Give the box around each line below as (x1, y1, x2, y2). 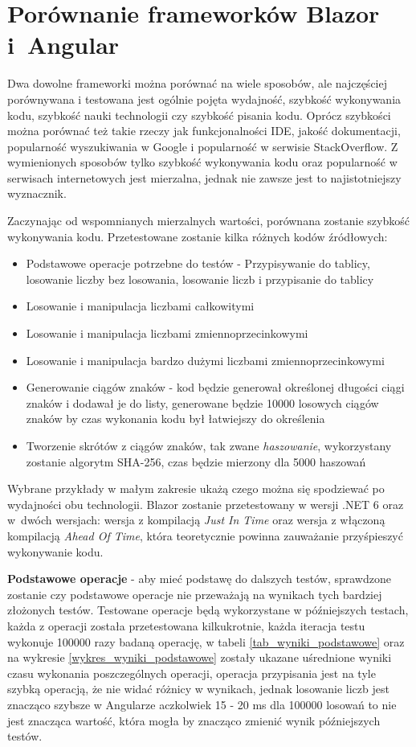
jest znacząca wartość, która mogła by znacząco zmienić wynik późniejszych (7, 712, 381, 729)
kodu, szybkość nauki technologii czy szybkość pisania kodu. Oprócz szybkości (7, 106, 391, 123)
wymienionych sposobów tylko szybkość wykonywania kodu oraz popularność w (7, 154, 398, 170)
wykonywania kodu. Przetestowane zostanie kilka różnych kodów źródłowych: (7, 228, 388, 244)
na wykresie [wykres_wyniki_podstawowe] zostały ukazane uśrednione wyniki (7, 649, 392, 666)
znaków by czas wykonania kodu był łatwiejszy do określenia (26, 410, 325, 427)
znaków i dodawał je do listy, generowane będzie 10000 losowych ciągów (26, 394, 379, 411)
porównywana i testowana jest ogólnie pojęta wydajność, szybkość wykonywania (7, 90, 402, 107)
